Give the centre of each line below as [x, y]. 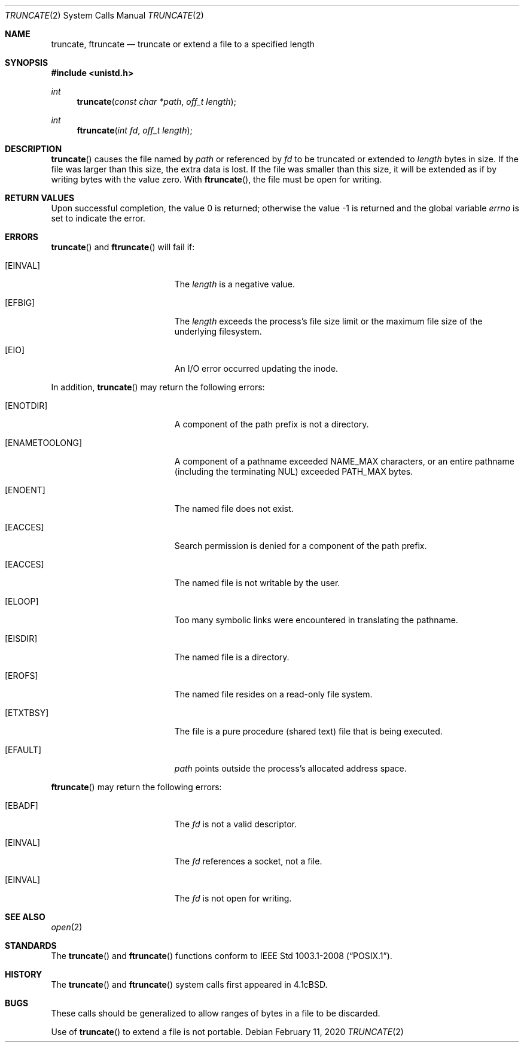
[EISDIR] [21, 638]
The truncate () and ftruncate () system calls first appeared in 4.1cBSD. [189, 984]
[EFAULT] [23, 750]
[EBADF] [22, 805]
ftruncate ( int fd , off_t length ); [135, 130]
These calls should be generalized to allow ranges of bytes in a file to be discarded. [216, 1013]
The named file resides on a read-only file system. [273, 694]
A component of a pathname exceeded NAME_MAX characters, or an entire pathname [344, 461]
